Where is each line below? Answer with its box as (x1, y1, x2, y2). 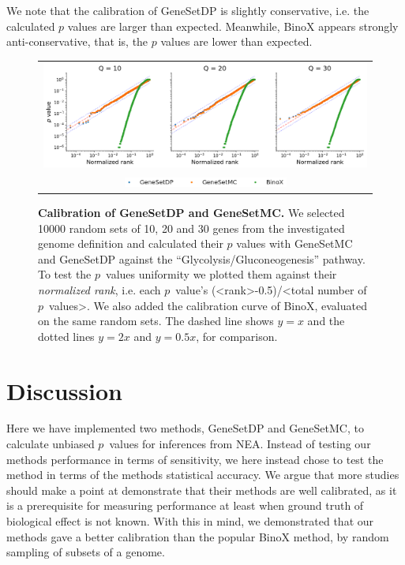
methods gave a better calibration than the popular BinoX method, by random (6, 528, 389, 544)
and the (307, 312, 345, 329)
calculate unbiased (6, 436, 95, 452)
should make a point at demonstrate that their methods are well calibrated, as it (6, 481, 397, 498)
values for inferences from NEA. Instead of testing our (109, 436, 371, 452)
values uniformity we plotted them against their (106, 266, 337, 282)
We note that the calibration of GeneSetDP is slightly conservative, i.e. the (6, 2, 369, 18)
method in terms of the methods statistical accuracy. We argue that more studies (6, 466, 399, 483)
